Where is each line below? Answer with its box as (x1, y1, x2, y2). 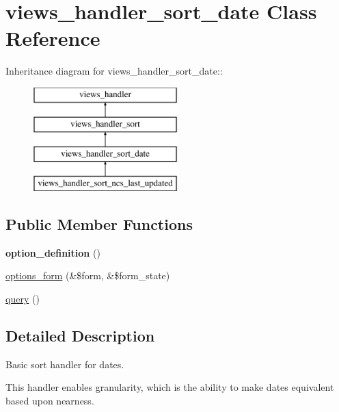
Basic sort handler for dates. (5, 357, 124, 371)
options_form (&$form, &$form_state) (5, 268, 170, 283)
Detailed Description (5, 325, 155, 346)
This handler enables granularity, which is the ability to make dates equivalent (5, 380, 334, 394)
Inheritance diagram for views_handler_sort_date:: (5, 64, 223, 78)
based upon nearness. (5, 394, 94, 408)
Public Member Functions (5, 214, 193, 235)
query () (5, 292, 40, 306)
